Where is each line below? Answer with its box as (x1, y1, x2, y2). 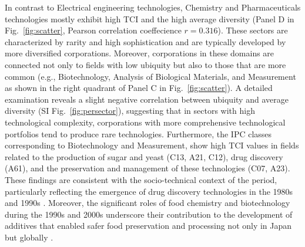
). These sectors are (217, 24, 288, 36)
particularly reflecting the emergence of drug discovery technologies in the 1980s (5, 185, 293, 197)
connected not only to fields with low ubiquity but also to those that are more (5, 58, 286, 70)
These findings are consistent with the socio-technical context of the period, (5, 173, 277, 185)
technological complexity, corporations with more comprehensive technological (5, 116, 286, 128)
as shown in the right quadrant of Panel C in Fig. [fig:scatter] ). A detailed (5, 82, 273, 94)
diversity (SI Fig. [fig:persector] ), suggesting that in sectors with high (5, 104, 255, 117)
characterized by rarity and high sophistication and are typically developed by (5, 35, 286, 48)
